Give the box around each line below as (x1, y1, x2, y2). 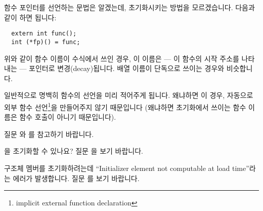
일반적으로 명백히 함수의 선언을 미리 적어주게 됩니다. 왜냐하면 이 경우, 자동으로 (4, 90, 253, 100)
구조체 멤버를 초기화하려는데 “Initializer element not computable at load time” (4, 162, 249, 173)
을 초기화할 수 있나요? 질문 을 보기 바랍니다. (4, 146, 143, 156)
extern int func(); (11, 30, 77, 38)
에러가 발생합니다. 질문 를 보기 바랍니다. (13, 172, 140, 183)
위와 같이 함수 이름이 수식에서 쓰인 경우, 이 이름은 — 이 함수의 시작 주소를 (4, 53, 239, 63)
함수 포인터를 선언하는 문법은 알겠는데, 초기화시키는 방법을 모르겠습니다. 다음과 (4, 2, 255, 12)
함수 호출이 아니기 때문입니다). (19, 112, 116, 122)
